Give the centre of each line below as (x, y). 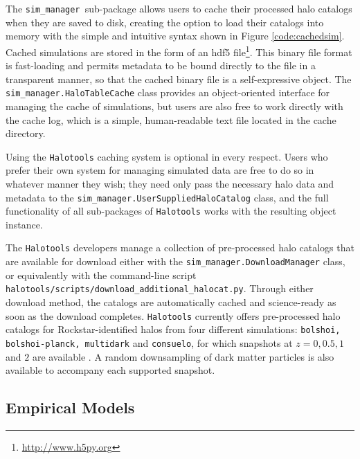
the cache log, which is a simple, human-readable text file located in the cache (171, 119)
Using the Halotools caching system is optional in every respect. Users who (167, 156)
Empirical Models (70, 407)
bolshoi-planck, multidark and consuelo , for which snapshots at (149, 342)
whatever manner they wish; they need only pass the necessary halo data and (170, 183)
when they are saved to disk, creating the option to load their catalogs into (165, 22)
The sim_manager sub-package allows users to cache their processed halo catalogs (179, 8)
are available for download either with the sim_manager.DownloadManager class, (175, 261)
